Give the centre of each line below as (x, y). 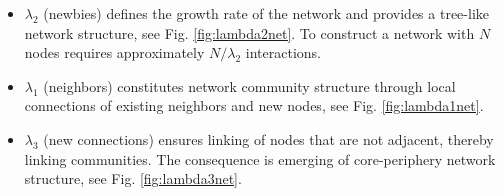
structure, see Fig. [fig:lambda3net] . (133, 178)
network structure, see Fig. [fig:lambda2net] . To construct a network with (249, 32)
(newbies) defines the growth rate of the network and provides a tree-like (266, 13)
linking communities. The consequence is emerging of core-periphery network (260, 158)
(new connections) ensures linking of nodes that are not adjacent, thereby (268, 138)
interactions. (283, 52)
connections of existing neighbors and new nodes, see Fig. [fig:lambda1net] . (254, 105)
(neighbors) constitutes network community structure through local (249, 85)
